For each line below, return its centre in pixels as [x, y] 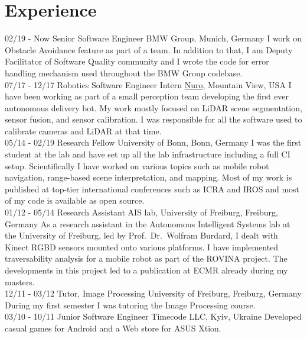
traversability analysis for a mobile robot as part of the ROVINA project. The [146, 258]
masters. [20, 281]
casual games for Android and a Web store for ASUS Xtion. [113, 328]
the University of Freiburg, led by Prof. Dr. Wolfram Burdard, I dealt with [141, 235]
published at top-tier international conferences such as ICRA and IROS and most [152, 189]
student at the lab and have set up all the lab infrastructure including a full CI [148, 154]
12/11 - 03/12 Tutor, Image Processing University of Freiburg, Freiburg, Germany [153, 293]
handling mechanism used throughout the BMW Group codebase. [124, 73]
